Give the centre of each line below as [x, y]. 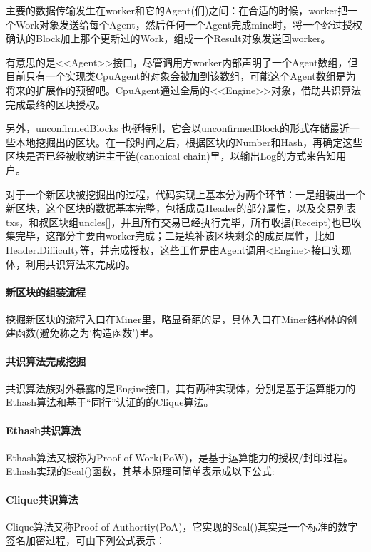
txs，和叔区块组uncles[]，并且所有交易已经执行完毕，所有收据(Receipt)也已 [179, 221]
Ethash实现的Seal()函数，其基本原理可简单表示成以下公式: [140, 471]
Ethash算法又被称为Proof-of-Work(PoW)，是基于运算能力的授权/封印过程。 [179, 457]
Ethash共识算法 [43, 430]
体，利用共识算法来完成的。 [71, 264]
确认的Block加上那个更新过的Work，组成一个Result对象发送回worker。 [168, 38]
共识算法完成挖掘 [46, 361]
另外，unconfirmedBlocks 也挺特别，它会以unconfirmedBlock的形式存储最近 [178, 128]
